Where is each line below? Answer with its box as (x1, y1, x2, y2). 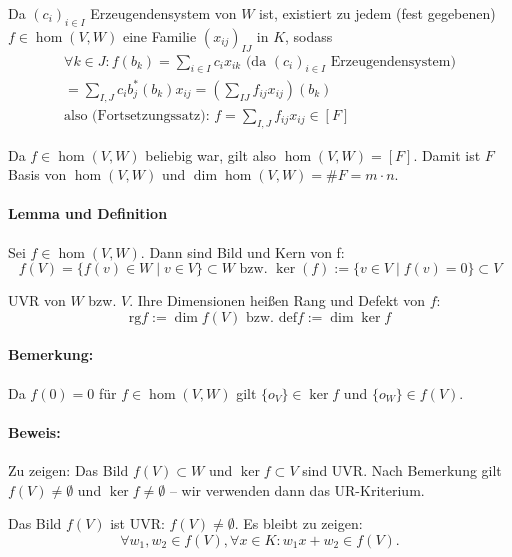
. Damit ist (413, 144, 481, 165)
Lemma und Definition (8, 203, 168, 224)
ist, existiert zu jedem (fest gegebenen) (259, 3, 496, 23)
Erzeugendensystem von (90, 3, 237, 23)
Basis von (8, 164, 67, 185)
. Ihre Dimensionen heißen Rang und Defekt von (129, 290, 426, 311)
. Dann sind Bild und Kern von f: (140, 241, 345, 262)
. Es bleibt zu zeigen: (234, 513, 363, 534)
